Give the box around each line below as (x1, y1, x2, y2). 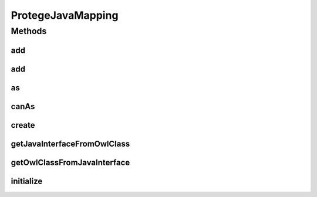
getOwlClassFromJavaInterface (11, 157, 130, 167)
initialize (11, 176, 43, 186)
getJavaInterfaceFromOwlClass (11, 138, 130, 149)
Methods (11, 26, 47, 36)
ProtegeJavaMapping (11, 9, 119, 22)
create (11, 120, 35, 130)
